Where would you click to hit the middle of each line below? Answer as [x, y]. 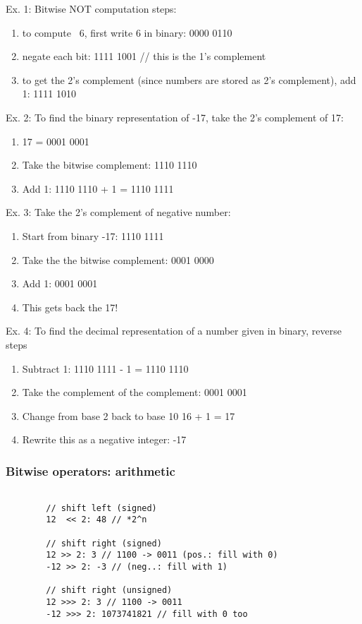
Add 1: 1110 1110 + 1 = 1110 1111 [98, 188]
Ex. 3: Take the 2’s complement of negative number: [118, 212]
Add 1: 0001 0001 [60, 283]
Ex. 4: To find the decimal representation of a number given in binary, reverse [174, 331]
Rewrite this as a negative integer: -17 [104, 439]
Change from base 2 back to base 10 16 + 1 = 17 [129, 415]
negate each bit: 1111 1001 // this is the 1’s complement [144, 56]
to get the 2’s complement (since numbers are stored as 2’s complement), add [189, 79]
